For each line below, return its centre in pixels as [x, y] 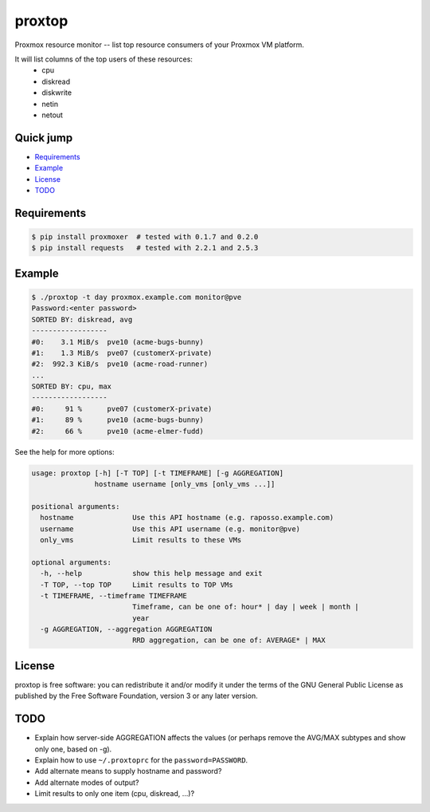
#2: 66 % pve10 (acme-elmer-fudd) [118, 431]
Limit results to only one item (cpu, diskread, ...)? [115, 794]
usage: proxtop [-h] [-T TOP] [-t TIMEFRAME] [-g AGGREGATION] [158, 473]
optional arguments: [71, 562]
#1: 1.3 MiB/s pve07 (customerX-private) [122, 353]
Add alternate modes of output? [87, 782]
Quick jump [44, 138]
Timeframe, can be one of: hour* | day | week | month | [246, 607]
